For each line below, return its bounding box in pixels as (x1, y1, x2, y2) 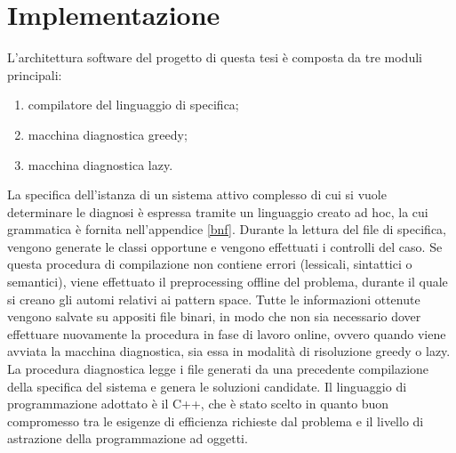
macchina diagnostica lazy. (28, 155, 173, 174)
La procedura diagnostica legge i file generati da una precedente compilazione (7, 360, 429, 378)
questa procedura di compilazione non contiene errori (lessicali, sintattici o (7, 255, 412, 273)
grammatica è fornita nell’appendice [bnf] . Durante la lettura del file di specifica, (7, 220, 446, 239)
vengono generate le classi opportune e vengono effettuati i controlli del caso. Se (7, 237, 443, 255)
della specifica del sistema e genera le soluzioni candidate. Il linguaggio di (7, 376, 407, 395)
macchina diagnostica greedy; (28, 125, 188, 143)
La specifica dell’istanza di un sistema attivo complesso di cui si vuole (7, 185, 387, 204)
